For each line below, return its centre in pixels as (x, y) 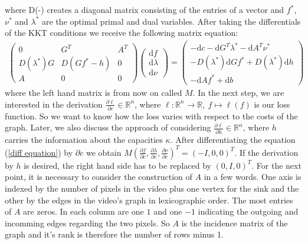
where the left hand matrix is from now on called (94, 92)
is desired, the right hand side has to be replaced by (117, 165)
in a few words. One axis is (253, 177)
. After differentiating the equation (233, 139)
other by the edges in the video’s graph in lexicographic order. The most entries (149, 200)
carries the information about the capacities (84, 139)
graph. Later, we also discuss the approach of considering (108, 127)
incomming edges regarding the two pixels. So (87, 223)
